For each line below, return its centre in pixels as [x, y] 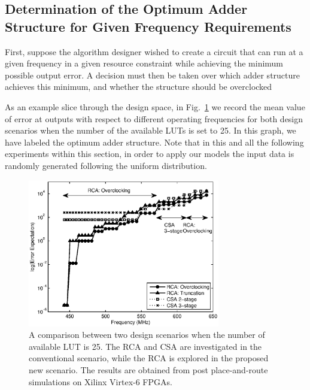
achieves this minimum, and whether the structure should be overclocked [139, 87]
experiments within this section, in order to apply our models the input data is [150, 154]
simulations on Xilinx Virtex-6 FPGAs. [101, 381]
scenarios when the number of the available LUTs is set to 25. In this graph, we [151, 130]
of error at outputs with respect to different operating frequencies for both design [154, 118]
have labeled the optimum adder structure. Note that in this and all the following [154, 142]
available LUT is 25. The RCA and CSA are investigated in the [145, 346]
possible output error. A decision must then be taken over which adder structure [152, 75]
